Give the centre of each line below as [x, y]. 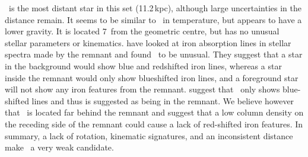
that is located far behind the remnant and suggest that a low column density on [154, 112]
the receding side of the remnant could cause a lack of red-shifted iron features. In [154, 124]
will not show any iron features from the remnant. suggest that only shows [142, 89]
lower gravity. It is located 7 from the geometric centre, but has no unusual [142, 31]
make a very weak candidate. [59, 147]
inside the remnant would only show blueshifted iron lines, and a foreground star [152, 77]
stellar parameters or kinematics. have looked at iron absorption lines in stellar [148, 42]
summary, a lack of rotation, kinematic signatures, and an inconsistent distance [149, 135]
